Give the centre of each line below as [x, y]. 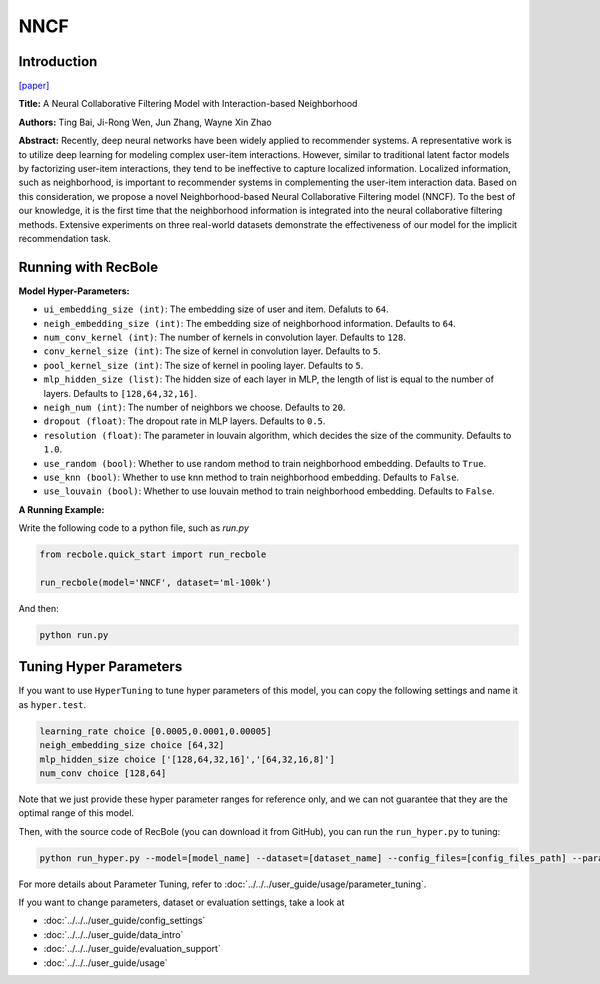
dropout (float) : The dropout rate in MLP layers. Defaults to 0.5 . [184, 421]
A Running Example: [61, 509]
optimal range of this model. [76, 813]
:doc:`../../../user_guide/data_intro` [113, 934]
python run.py [74, 634]
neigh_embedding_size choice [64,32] [132, 745]
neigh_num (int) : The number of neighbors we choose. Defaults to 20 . [194, 407]
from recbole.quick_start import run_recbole [153, 554]
